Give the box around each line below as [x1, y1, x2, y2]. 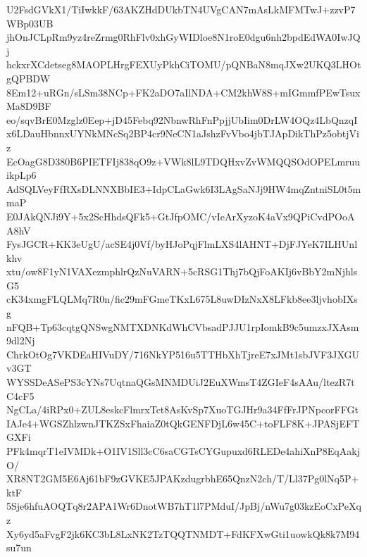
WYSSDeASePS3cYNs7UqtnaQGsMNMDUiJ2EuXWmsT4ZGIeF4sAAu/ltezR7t [6, 375, 355, 389]
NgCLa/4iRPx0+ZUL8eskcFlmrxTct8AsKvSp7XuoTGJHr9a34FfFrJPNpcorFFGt [6, 402, 359, 417]
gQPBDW [6, 70, 51, 85]
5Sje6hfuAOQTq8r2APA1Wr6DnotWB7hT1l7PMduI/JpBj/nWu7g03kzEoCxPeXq [6, 499, 361, 513]
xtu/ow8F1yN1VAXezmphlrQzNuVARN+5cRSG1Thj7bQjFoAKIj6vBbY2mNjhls [6, 264, 358, 279]
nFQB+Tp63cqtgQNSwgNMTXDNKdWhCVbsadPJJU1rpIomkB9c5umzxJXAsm [6, 319, 359, 334]
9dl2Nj [6, 333, 35, 348]
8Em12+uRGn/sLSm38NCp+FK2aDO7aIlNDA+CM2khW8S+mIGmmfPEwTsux [6, 85, 361, 99]
